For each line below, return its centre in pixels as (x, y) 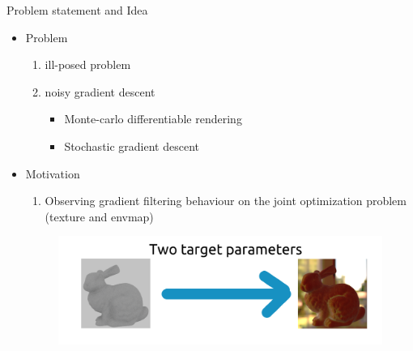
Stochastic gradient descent (132, 146)
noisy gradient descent (100, 91)
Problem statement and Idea (77, 10)
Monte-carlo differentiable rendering (153, 119)
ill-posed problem (88, 64)
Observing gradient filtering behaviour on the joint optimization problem (226, 201)
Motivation (53, 173)
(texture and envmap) (99, 216)
